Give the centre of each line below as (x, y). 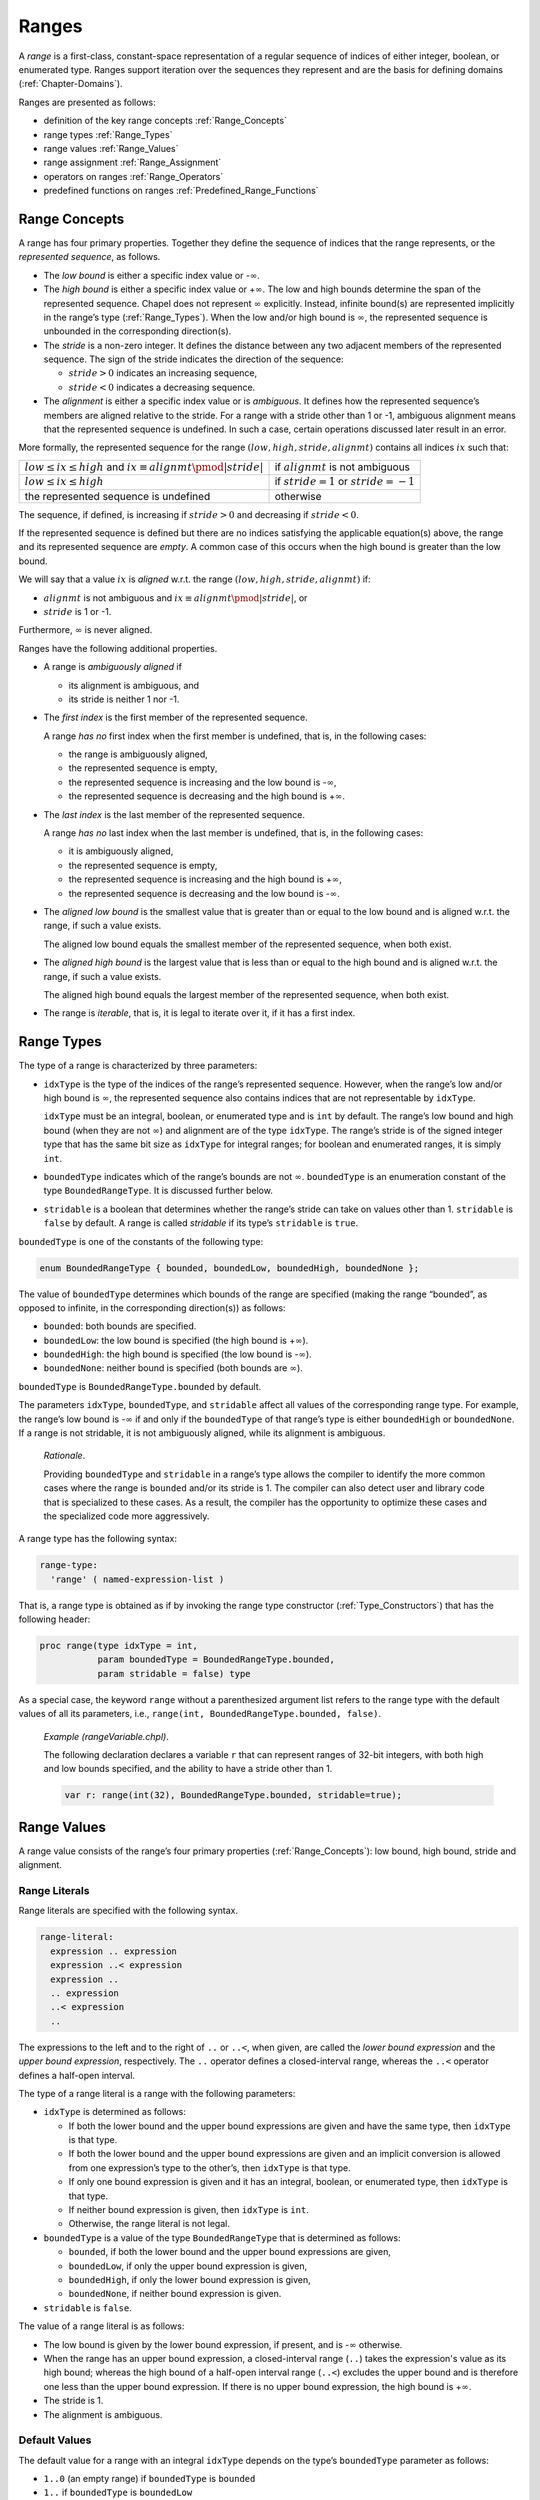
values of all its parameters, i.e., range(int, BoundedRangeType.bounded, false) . (200, 1714)
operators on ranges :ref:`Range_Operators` (133, 176)
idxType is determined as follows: (115, 2112)
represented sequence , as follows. (89, 257)
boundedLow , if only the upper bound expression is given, (188, 2266)
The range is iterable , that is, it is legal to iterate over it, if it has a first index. (199, 1013)
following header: (54, 1619)
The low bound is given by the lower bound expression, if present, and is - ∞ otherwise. (223, 2344)
